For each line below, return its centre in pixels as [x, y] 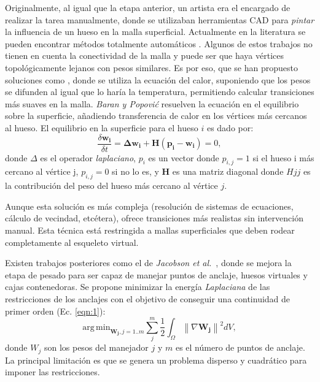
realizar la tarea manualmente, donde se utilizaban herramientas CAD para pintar [160, 19]
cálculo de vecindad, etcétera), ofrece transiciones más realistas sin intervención [154, 218]
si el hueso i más [283, 157]
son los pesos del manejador [96, 347]
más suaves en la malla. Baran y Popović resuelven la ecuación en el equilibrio [152, 103]
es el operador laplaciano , [88, 157]
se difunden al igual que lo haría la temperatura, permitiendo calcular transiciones [160, 92]
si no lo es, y [135, 171]
